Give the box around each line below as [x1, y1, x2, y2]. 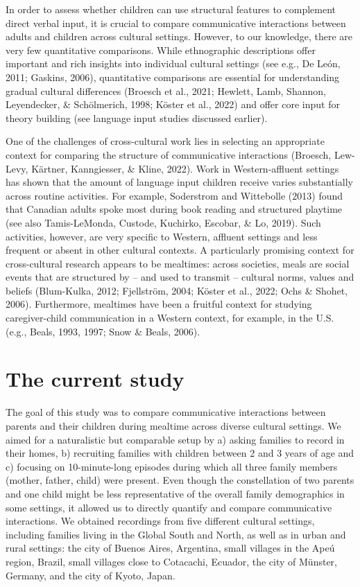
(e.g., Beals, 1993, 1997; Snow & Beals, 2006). [6, 324, 200, 338]
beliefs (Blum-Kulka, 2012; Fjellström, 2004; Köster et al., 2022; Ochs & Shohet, [6, 283, 348, 297]
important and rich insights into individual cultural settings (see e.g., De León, [6, 56, 341, 71]
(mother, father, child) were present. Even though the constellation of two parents [6, 473, 354, 487]
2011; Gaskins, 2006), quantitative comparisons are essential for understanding [6, 69, 340, 84]
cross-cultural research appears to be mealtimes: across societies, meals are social [6, 256, 350, 270]
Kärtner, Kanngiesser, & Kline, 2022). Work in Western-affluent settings [31, 161, 339, 175]
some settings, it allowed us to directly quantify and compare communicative [6, 500, 332, 514]
